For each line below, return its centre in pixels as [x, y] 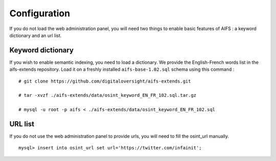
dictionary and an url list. [36, 35]
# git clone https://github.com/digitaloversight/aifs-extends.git [105, 81]
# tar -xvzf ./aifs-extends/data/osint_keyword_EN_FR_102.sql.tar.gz [108, 95]
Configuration [40, 13]
